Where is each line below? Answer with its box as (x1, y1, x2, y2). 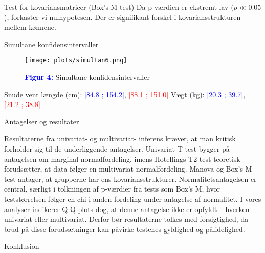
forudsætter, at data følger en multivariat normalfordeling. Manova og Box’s (4, 163, 243, 174)
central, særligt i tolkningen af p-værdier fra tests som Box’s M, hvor (4, 183, 220, 194)
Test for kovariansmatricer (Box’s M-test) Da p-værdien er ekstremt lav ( (4, 2, 234, 12)
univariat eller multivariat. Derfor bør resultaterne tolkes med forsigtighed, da (4, 214, 249, 224)
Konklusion (4, 241, 39, 251)
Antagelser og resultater (4, 116, 79, 126)
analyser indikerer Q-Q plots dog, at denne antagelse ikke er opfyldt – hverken (4, 203, 250, 214)
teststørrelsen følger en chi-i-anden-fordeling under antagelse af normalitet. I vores (4, 193, 261, 204)
